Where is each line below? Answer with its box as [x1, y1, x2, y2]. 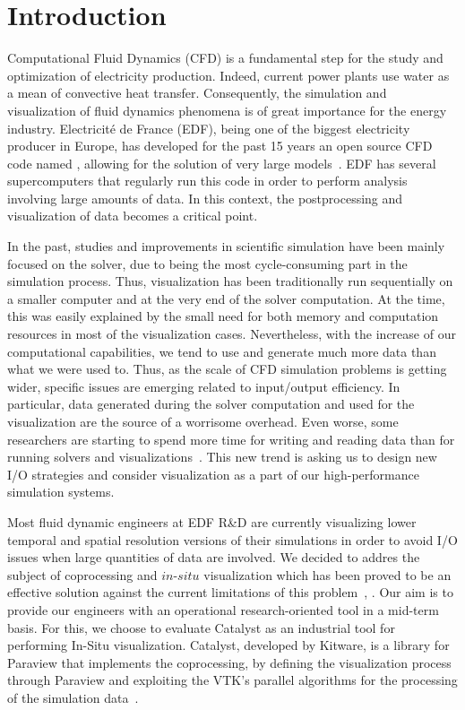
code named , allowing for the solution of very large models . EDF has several [7, 153, 436, 172]
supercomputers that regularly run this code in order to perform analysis [7, 171, 408, 190]
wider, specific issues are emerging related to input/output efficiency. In [7, 377, 400, 395]
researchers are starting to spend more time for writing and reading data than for [7, 429, 455, 448]
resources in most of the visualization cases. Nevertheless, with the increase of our [7, 325, 456, 343]
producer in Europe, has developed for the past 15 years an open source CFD [7, 136, 433, 155]
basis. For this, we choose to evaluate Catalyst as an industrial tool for [7, 618, 395, 636]
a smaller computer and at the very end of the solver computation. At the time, [7, 289, 445, 307]
